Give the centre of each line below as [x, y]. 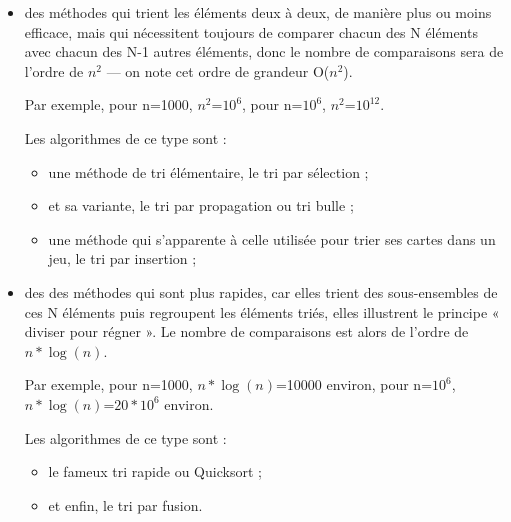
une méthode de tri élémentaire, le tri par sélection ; [208, 171]
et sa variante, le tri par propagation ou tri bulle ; [201, 205]
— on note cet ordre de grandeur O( [218, 70]
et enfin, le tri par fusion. [125, 504]
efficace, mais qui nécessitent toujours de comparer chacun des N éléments [251, 31]
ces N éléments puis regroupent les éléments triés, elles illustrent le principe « [262, 311]
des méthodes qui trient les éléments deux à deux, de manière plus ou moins [258, 12]
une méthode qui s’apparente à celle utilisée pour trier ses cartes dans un [272, 238]
